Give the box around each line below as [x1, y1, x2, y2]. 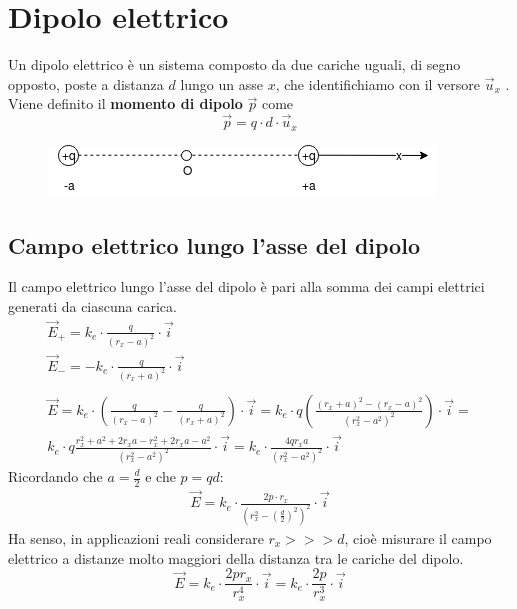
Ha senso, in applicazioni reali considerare [8, 527, 264, 548]
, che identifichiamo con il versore [275, 73, 481, 94]
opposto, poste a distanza [8, 73, 164, 94]
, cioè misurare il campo [344, 527, 492, 548]
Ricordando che [8, 466, 103, 486]
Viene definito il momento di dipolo [8, 93, 243, 114]
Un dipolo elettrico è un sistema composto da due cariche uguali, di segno [8, 54, 461, 75]
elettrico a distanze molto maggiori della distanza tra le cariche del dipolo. [8, 547, 464, 568]
